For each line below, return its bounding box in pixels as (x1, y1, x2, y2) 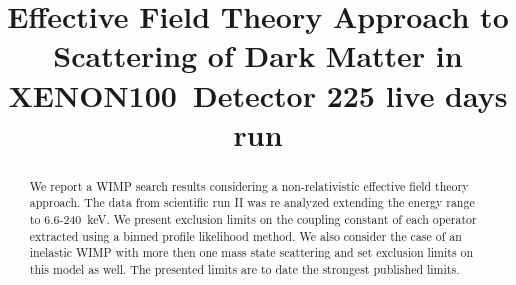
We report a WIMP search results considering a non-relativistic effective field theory (29, 177, 469, 194)
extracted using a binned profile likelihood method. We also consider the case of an (29, 227, 462, 244)
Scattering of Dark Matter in (53, 35, 463, 76)
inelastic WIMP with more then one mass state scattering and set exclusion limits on (29, 244, 474, 261)
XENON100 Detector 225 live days (8, 74, 508, 115)
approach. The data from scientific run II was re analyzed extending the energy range (29, 194, 475, 211)
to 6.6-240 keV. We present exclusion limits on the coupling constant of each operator (29, 211, 477, 228)
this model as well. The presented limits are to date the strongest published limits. (29, 261, 460, 278)
